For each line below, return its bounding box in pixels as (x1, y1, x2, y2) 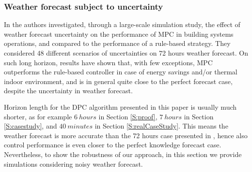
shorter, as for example (4, 111, 72, 121)
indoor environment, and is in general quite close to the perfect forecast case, (4, 76, 233, 86)
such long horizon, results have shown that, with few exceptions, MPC (4, 57, 213, 67)
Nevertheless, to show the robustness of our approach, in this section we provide (4, 149, 242, 159)
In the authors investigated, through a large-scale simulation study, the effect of (4, 19, 240, 29)
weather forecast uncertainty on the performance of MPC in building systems (4, 29, 234, 39)
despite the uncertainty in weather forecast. (4, 86, 133, 96)
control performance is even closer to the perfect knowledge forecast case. (4, 140, 221, 150)
